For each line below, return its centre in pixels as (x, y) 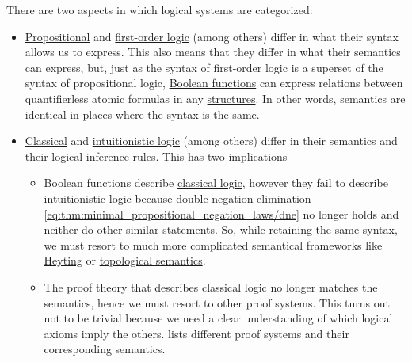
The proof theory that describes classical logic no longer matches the (211, 286)
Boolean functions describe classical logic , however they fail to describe (216, 183)
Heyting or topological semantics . (125, 260)
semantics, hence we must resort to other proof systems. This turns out (217, 302)
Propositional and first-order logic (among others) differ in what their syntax (212, 36)
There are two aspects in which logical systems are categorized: (160, 10)
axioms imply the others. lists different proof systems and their (196, 333)
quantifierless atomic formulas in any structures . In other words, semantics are (215, 98)
